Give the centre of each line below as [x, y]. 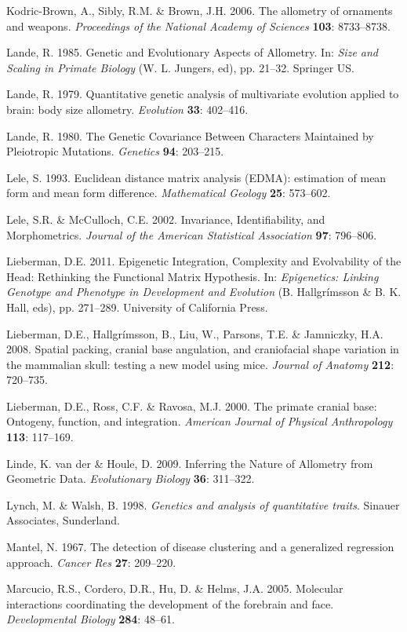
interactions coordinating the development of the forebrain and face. [170, 603]
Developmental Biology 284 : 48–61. [91, 619]
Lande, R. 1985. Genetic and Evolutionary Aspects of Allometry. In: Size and [193, 52]
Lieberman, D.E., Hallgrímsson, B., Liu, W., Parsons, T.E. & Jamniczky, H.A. [195, 333]
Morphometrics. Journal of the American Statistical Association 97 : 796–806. [192, 234]
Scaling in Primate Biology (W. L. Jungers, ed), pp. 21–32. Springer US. [180, 67]
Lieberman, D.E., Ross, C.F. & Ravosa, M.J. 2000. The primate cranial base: [192, 406]
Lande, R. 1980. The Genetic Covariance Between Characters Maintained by [190, 135]
